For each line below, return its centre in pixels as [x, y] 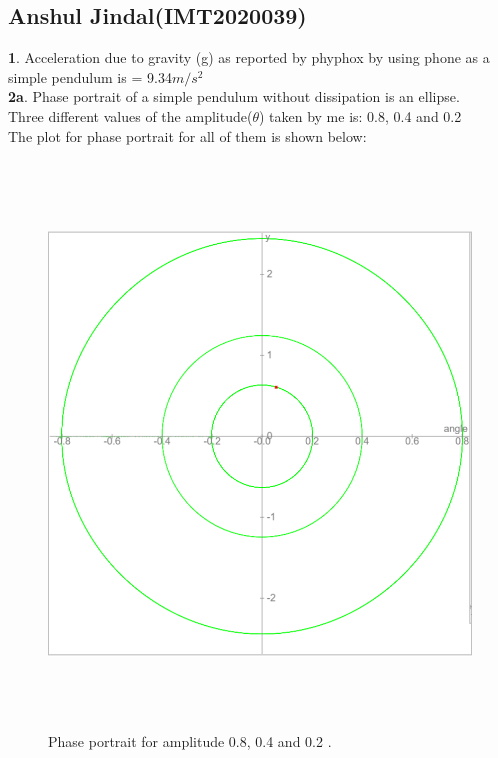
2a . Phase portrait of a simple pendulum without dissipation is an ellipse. [234, 96]
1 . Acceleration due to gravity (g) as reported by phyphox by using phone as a [249, 57]
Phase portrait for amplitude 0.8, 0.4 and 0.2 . [190, 740]
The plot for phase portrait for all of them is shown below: [187, 135]
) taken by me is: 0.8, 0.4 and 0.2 [360, 115]
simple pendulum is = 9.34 [90, 76]
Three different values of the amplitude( [130, 115]
